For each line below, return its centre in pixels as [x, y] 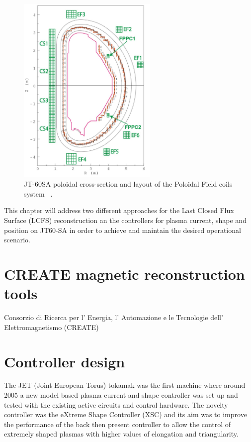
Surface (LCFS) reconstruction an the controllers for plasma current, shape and [125, 220]
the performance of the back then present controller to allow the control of [118, 424]
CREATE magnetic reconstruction [125, 274]
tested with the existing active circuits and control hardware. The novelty [116, 404]
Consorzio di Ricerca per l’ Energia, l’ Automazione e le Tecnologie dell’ [114, 317]
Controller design [65, 361]
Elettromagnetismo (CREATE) [51, 327]
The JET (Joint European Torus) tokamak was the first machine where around [125, 385]
